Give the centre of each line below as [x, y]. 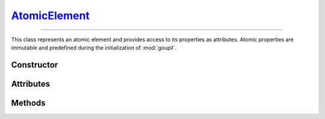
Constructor [35, 65]
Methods [28, 103]
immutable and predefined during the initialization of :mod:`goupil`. [94, 47]
